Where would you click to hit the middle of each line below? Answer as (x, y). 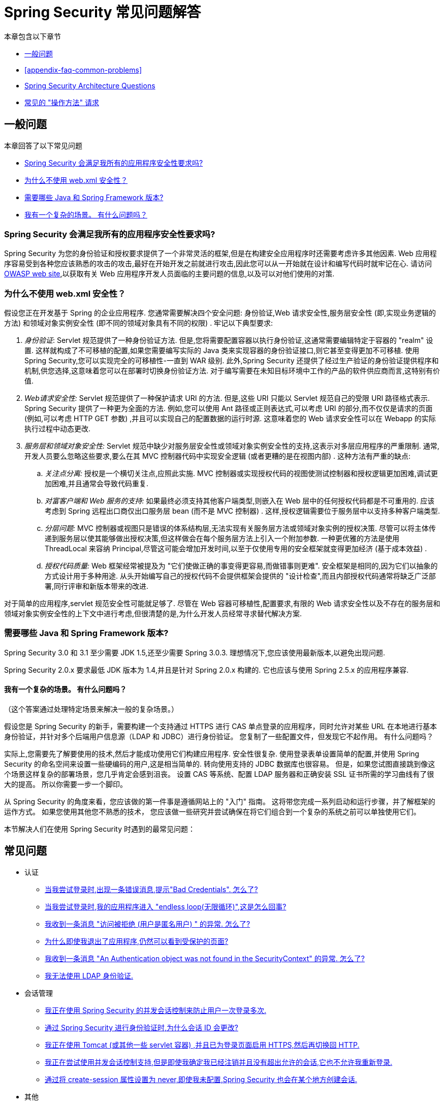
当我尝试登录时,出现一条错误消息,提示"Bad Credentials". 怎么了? (151, 889)
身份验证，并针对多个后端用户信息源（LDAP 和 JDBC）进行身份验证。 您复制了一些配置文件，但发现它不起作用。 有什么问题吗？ (219, 737)
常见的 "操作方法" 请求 (62, 102)
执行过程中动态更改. (58, 429)
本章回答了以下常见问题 (43, 145)
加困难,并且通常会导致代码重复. (97, 484)
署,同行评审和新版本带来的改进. (97, 586)
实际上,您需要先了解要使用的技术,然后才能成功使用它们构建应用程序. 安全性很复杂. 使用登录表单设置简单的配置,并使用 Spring (212, 754)
